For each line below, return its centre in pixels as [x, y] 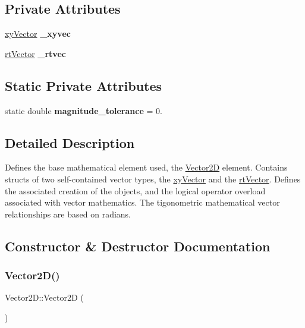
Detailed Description [70, 142]
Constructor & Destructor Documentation [138, 246]
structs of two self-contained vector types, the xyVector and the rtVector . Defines [153, 179]
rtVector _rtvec [35, 53]
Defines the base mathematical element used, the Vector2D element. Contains [146, 167]
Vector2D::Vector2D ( [44, 297]
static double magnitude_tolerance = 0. [84, 110]
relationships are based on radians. [68, 214]
